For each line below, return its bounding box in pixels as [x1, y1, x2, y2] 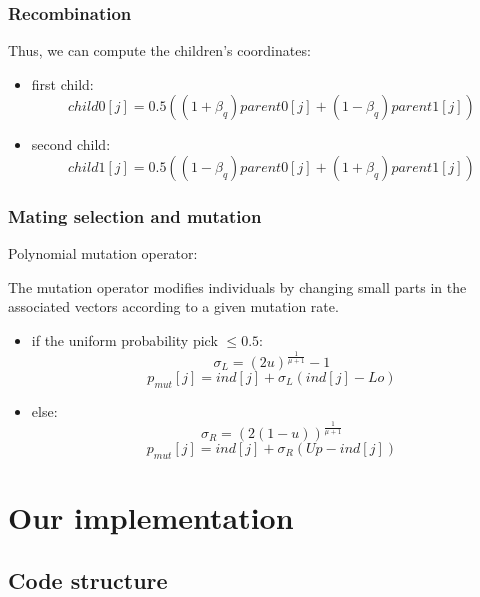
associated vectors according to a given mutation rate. [8, 296, 339, 317]
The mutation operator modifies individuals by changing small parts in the [8, 276, 467, 297]
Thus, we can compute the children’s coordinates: [8, 40, 311, 61]
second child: [31, 134, 111, 155]
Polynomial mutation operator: [8, 243, 198, 264]
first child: [31, 73, 94, 94]
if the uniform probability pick [31, 330, 218, 350]
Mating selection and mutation [8, 203, 262, 228]
